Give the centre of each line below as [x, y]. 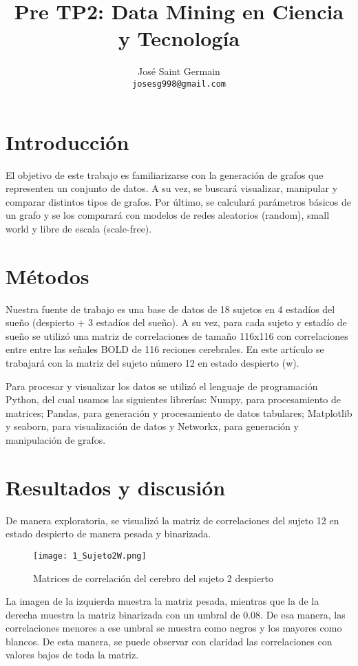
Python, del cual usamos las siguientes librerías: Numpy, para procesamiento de [173, 399]
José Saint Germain [179, 71]
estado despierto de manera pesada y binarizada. [108, 534]
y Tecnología [179, 38]
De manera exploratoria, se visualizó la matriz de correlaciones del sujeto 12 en [172, 520]
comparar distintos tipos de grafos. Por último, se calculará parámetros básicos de [178, 201]
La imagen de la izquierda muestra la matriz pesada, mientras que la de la [162, 601]
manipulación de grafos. [56, 439]
